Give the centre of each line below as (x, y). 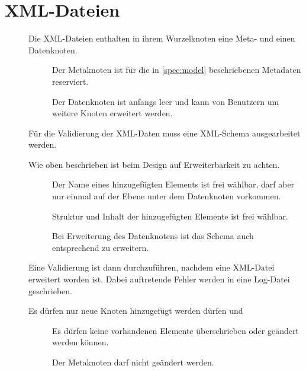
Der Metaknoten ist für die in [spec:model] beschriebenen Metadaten (177, 70)
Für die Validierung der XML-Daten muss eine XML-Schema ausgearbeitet (165, 133)
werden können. (80, 342)
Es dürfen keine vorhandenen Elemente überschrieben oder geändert (175, 330)
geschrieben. (51, 290)
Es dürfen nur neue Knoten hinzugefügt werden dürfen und (136, 311)
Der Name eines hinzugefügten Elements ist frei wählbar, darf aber (173, 184)
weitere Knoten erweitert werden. (112, 113)
